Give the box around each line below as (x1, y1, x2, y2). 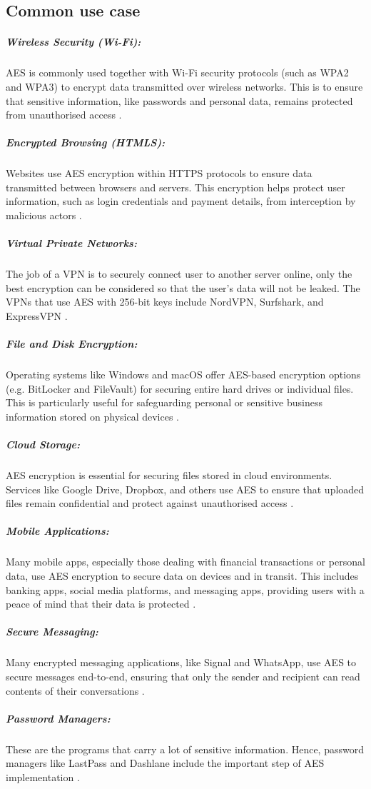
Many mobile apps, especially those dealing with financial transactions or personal (6, 554, 365, 569)
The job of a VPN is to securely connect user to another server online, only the (6, 266, 352, 281)
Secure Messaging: (6, 624, 98, 639)
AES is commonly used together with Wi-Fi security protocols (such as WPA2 (6, 65, 349, 80)
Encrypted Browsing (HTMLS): (6, 135, 166, 150)
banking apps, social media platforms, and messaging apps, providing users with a (6, 582, 365, 597)
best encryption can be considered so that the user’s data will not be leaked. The (6, 280, 360, 295)
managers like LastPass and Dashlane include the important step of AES (6, 755, 325, 770)
